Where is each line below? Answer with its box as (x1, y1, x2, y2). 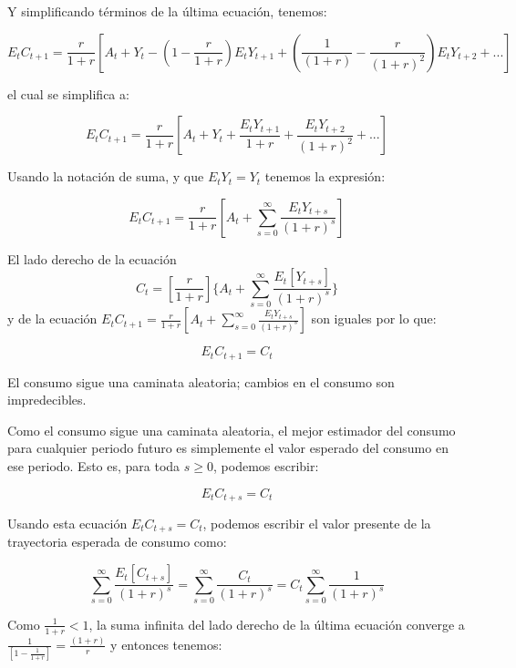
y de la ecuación (7, 309, 98, 328)
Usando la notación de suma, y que (7, 167, 204, 186)
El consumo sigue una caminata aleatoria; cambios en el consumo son (7, 372, 395, 391)
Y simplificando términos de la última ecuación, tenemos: (7, 2, 327, 20)
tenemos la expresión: (264, 167, 386, 186)
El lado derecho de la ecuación (7, 249, 177, 268)
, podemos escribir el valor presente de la (202, 514, 431, 533)
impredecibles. (7, 390, 87, 409)
